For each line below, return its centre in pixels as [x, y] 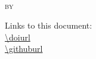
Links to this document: [49, 25]
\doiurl [18, 37]
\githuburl [24, 49]
